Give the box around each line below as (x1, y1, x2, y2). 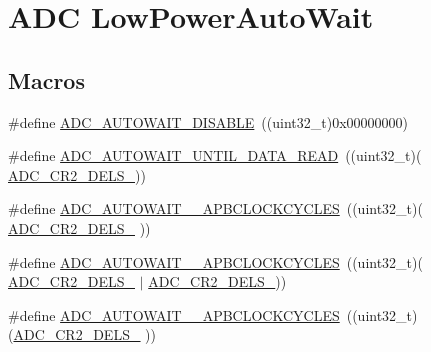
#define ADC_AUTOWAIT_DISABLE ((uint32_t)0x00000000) (8, 111, 408, 132)
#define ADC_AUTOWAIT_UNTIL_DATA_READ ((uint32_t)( (8, 145, 422, 166)
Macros (8, 64, 85, 95)
